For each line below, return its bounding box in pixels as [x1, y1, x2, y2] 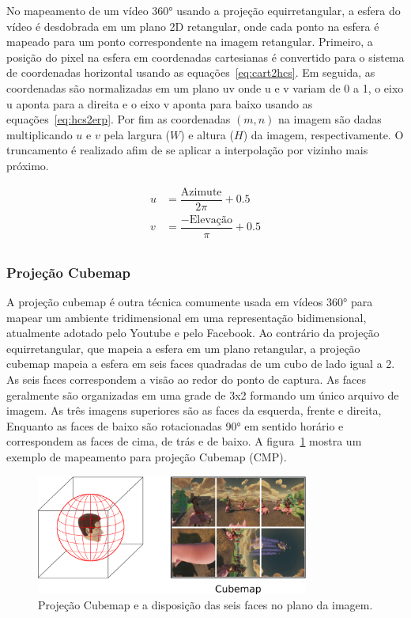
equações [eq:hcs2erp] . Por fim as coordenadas [6, 111, 231, 127]
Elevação [189, 214, 232, 226]
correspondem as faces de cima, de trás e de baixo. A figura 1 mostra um [6, 433, 362, 449]
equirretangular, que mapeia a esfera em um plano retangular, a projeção [6, 339, 360, 356]
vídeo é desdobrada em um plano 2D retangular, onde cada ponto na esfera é [6, 17, 379, 34]
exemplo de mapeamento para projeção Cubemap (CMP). [6, 448, 287, 464]
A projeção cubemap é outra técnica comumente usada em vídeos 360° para [6, 293, 373, 309]
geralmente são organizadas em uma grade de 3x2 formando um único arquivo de [6, 386, 399, 403]
